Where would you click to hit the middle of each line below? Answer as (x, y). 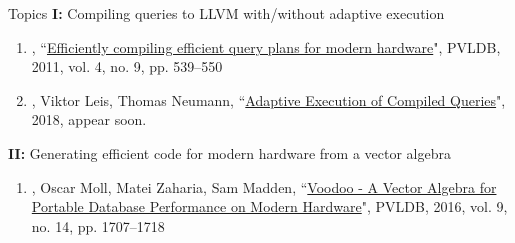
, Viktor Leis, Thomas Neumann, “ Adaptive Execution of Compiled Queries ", (268, 99)
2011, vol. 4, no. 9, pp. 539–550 (127, 66)
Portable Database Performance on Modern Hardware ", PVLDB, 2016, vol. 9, (269, 206)
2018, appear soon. (89, 119)
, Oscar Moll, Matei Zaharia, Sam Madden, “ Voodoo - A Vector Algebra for (264, 186)
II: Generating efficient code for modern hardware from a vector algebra (229, 152)
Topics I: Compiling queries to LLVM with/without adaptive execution (226, 13)
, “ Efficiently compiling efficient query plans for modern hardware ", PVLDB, (266, 46)
